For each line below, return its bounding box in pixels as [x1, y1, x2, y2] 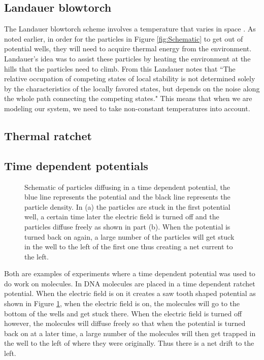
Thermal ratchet [4, 127, 92, 143]
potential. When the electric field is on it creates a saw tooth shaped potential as [4, 288, 256, 299]
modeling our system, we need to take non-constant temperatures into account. [4, 103, 250, 113]
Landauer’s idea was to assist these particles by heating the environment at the [4, 53, 251, 63]
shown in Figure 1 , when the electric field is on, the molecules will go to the [4, 298, 240, 309]
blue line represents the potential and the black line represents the [24, 191, 230, 202]
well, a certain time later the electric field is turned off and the [24, 211, 219, 222]
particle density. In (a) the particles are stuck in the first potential [24, 201, 230, 212]
